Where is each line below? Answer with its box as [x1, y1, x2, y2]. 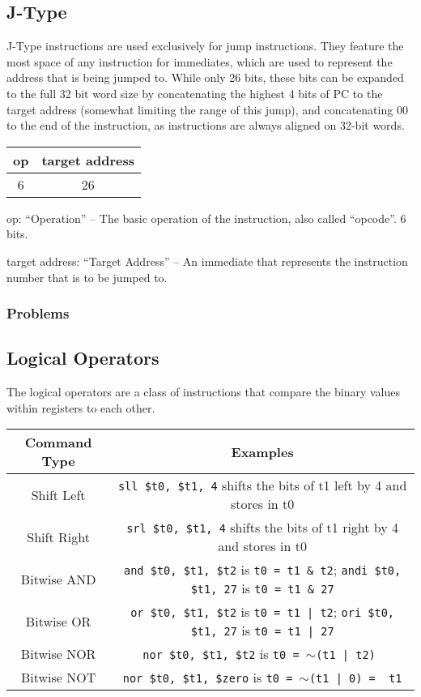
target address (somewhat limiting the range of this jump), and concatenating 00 [6, 100, 408, 118]
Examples [231, 442, 294, 461]
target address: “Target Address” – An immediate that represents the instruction [6, 252, 408, 269]
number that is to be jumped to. [6, 268, 168, 285]
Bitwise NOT [20, 668, 96, 687]
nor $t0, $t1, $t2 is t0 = [142, 644, 300, 664]
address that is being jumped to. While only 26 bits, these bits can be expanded [6, 69, 404, 86]
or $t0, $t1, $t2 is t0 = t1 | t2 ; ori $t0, [130, 602, 395, 622]
